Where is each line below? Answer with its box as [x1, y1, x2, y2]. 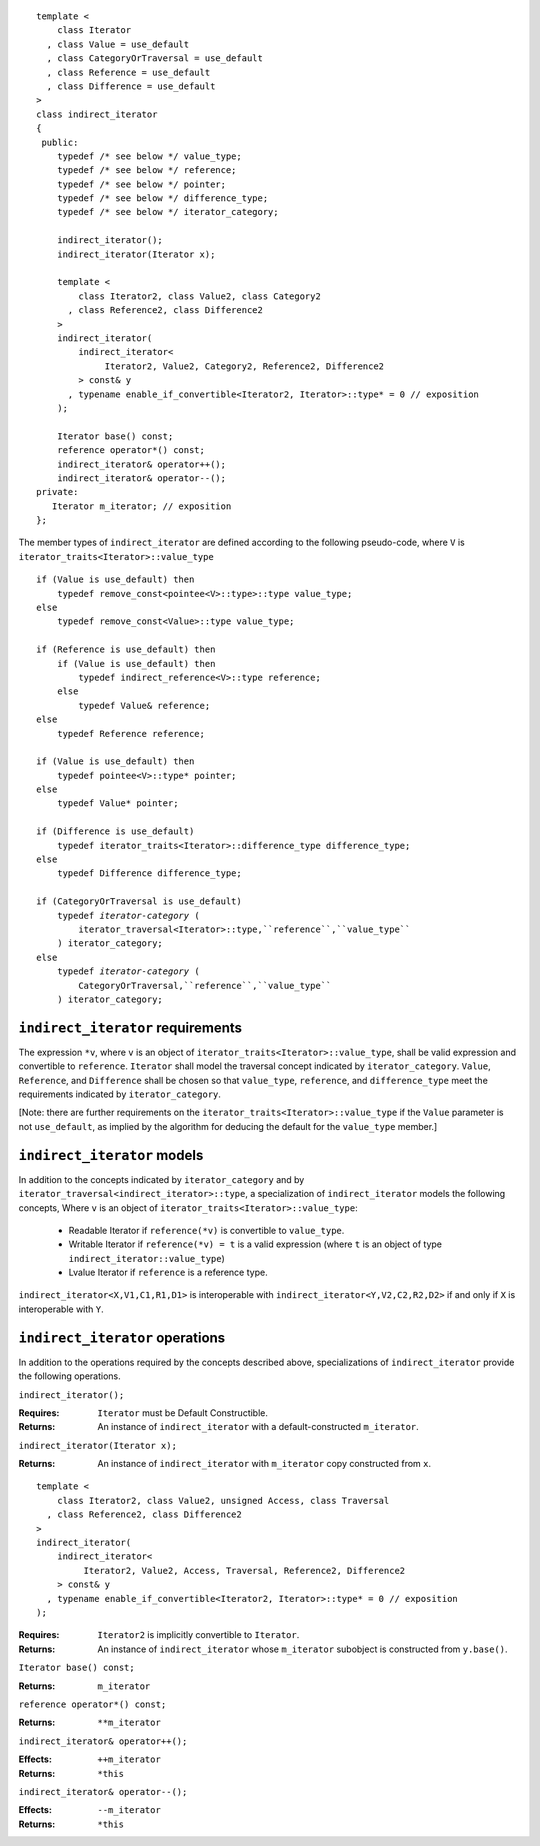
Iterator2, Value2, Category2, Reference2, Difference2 [104, 360, 385, 372]
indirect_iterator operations [18, 1329, 226, 1346]
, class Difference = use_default [46, 80, 216, 92]
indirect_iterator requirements [18, 1019, 243, 1036]
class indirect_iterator [36, 108, 158, 120]
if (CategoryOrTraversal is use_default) [36, 896, 242, 907]
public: [41, 136, 79, 148]
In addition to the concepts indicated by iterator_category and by [18, 1173, 305, 1185]
